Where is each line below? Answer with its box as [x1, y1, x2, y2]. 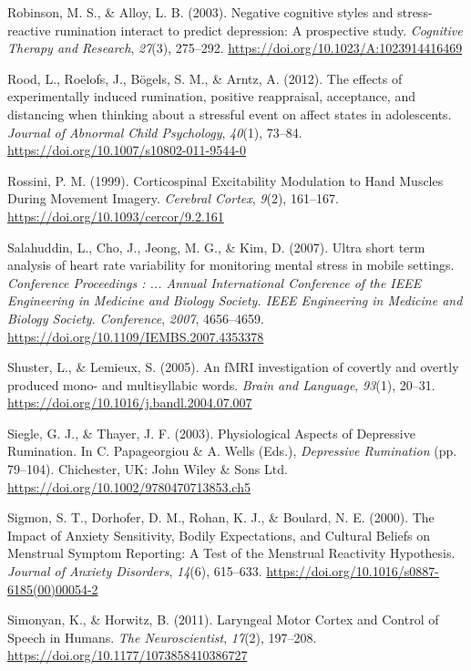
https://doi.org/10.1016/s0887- [266, 562, 439, 581]
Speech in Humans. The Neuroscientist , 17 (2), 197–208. [7, 627, 317, 646]
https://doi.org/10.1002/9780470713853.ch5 [7, 477, 251, 496]
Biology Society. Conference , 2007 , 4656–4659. [7, 308, 264, 327]
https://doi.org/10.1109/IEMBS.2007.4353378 [7, 326, 264, 346]
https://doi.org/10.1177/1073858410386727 [7, 645, 248, 665]
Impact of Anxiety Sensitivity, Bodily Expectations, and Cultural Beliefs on [7, 525, 431, 544]
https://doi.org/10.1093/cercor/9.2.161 [7, 206, 224, 225]
